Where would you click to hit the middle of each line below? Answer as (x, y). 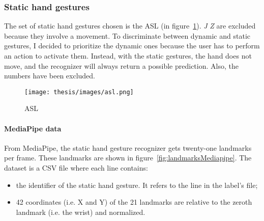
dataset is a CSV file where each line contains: (76, 168)
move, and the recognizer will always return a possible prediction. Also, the (121, 65)
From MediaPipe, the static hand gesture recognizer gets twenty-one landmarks (128, 147)
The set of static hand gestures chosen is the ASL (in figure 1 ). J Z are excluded (130, 26)
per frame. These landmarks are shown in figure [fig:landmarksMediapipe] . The (128, 158)
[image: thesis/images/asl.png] (79, 92)
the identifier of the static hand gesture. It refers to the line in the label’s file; (137, 185)
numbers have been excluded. (50, 76)
